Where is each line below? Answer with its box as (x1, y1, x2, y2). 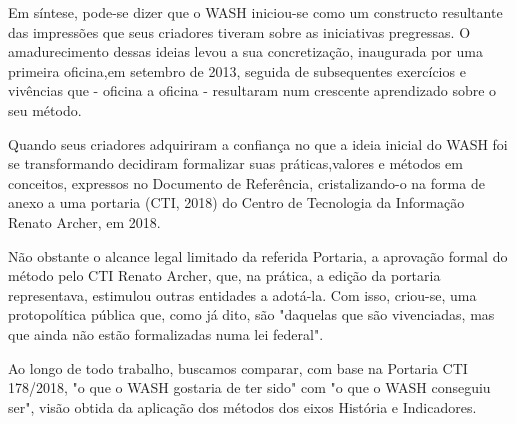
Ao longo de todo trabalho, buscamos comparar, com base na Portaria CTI (8, 357, 468, 378)
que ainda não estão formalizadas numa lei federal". (8, 323, 324, 344)
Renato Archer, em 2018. (8, 211, 161, 232)
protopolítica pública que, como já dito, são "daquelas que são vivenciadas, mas (8, 304, 495, 325)
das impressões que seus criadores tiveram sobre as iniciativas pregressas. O (8, 21, 471, 42)
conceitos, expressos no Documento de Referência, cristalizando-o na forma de (8, 172, 485, 193)
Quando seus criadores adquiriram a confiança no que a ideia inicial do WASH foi (8, 133, 508, 154)
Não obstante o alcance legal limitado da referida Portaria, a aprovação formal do (8, 245, 508, 266)
